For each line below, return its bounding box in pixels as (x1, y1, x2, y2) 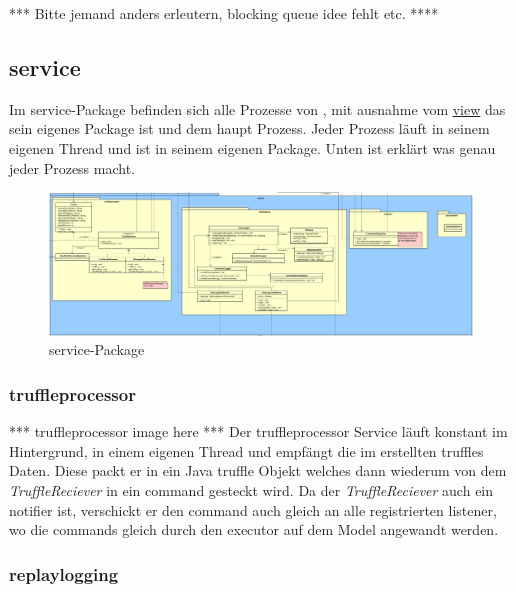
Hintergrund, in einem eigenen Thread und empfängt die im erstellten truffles (9, 440, 484, 461)
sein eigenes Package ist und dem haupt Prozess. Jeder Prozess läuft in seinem (9, 118, 490, 139)
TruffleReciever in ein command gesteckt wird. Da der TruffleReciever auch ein (9, 480, 494, 501)
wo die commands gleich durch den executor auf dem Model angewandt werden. (9, 519, 499, 540)
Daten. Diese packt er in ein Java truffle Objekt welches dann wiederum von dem (9, 460, 507, 481)
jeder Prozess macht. (9, 157, 136, 178)
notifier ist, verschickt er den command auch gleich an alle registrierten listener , (9, 499, 497, 520)
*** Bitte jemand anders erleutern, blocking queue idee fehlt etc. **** (9, 3, 439, 23)
